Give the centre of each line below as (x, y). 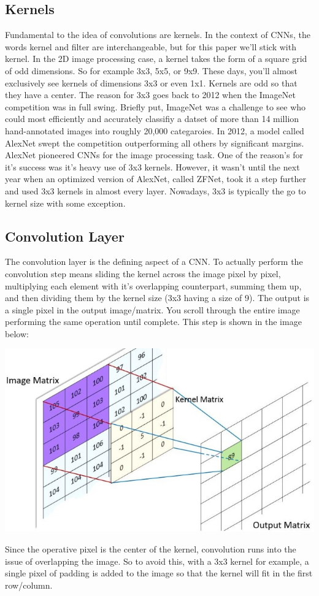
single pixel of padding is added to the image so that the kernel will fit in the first (159, 573)
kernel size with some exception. (65, 203)
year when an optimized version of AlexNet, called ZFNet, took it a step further (156, 179)
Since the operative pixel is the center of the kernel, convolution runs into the (151, 549)
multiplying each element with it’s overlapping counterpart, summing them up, (153, 285)
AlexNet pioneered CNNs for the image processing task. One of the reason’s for (154, 155)
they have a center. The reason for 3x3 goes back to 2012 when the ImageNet (150, 95)
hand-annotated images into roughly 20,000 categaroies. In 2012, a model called (155, 130)
